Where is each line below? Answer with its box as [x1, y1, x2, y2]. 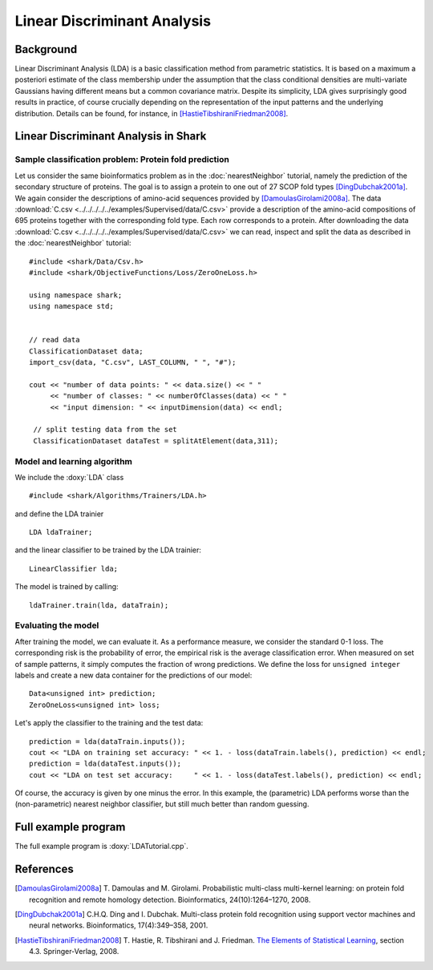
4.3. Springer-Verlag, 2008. [29, 947, 119, 956]
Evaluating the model [14, 620, 99, 631]
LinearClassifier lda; [29, 564, 119, 573]
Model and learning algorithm [14, 455, 132, 467]
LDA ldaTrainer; [29, 527, 93, 537]
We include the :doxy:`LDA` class [14, 472, 124, 482]
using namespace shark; [29, 290, 123, 300]
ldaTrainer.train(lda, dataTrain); [29, 600, 169, 609]
